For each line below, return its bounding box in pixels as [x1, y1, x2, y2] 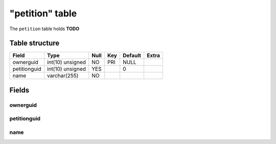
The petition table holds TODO [9, 26, 79, 32]
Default [123, 52, 142, 59]
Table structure [9, 39, 60, 48]
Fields [9, 86, 30, 94]
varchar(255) [47, 72, 79, 79]
